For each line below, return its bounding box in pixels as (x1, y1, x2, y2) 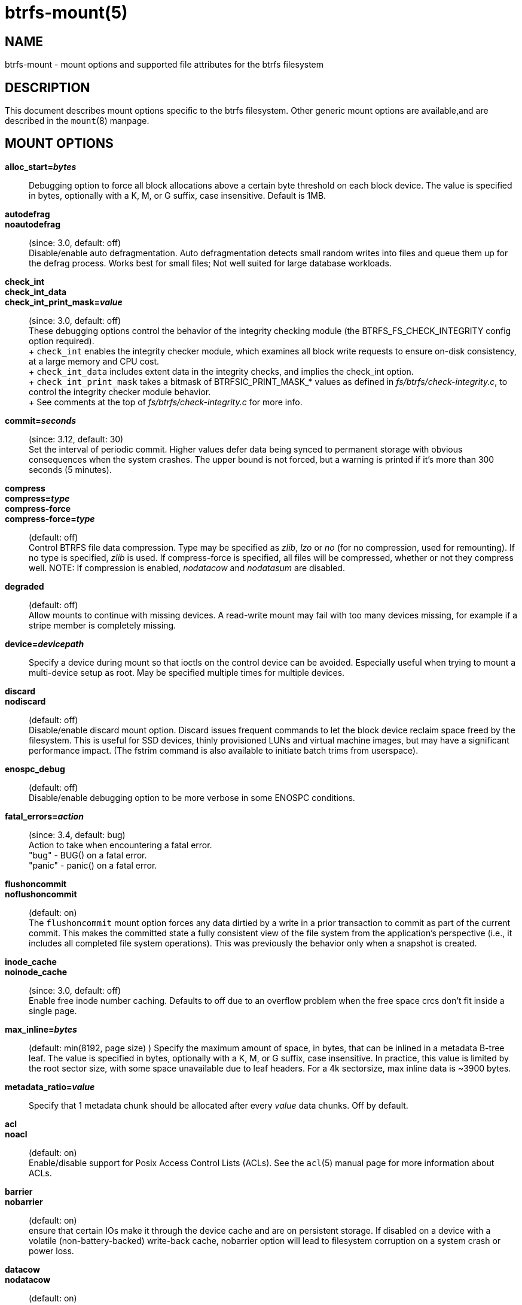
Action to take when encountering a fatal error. (29, 839, 212, 850)
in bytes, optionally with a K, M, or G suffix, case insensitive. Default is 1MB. (29, 190, 326, 201)
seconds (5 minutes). (29, 464, 112, 475)
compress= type (5, 493, 70, 503)
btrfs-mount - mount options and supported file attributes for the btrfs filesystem (5, 59, 324, 70)
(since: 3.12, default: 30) (29, 433, 124, 444)
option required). (29, 335, 94, 346)
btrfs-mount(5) (5, 2, 128, 23)
